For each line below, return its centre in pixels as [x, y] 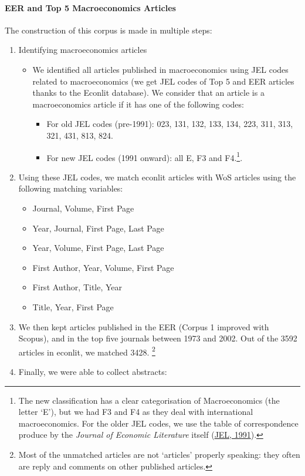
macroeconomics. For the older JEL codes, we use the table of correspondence [158, 423]
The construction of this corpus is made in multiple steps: [109, 30]
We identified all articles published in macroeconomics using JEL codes [160, 69]
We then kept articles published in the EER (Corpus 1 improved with [144, 326]
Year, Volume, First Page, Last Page [98, 248]
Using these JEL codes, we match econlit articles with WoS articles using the [157, 177]
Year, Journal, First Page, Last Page [98, 228]
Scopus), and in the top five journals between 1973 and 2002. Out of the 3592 [158, 338]
